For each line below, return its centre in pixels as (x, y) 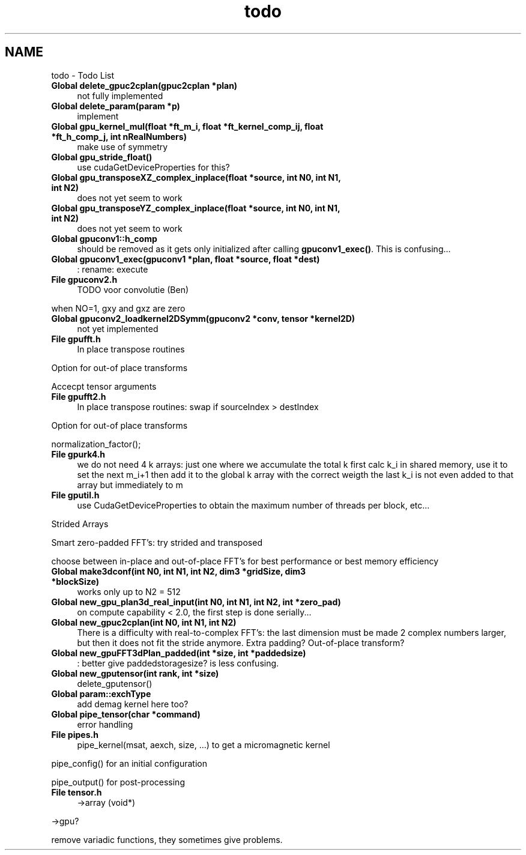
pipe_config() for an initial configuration (129, 763)
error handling (105, 724)
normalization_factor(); (96, 444)
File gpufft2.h (79, 396)
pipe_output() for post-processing (118, 782)
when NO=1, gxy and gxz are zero (118, 308)
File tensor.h (77, 792)
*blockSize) (75, 581)
